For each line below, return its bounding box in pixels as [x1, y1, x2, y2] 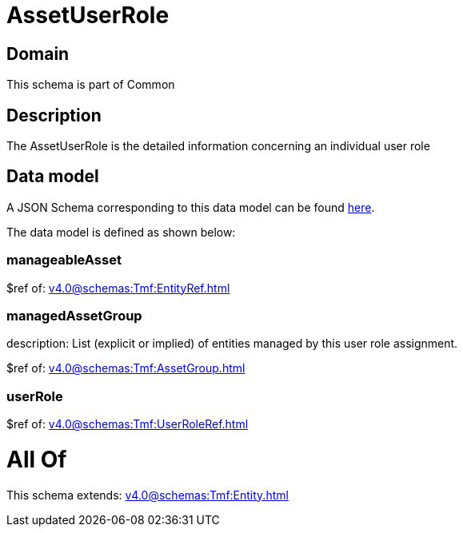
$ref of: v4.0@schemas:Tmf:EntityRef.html [6, 280, 230, 295]
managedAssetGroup [6, 307, 142, 324]
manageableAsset [6, 252, 122, 268]
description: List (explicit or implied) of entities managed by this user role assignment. [6, 336, 458, 351]
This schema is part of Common [6, 78, 175, 92]
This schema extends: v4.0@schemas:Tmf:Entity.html [6, 487, 289, 502]
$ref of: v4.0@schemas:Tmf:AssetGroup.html [6, 361, 245, 376]
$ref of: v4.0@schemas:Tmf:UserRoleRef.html [6, 417, 249, 432]
